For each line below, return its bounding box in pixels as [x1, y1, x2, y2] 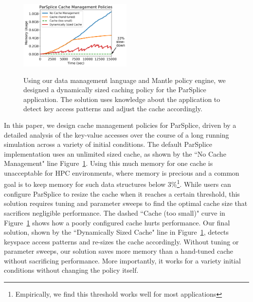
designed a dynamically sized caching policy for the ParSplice [23, 84, 206, 95]
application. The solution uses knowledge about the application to [23, 94, 220, 104]
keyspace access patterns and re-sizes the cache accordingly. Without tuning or [4, 236, 239, 246]
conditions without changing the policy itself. [4, 265, 139, 275]
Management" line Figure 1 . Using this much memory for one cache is [4, 158, 213, 168]
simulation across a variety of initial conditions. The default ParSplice [4, 139, 213, 149]
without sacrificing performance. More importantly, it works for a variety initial [4, 255, 241, 265]
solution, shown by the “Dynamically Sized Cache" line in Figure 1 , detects [4, 227, 229, 237]
